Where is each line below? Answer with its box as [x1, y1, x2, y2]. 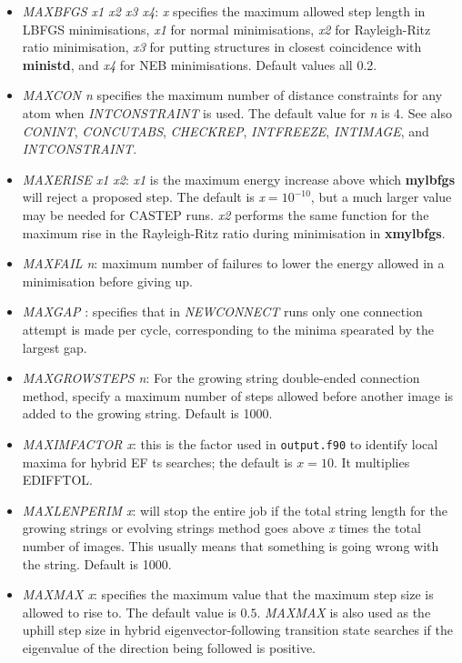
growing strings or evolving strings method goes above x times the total [22, 518, 421, 537]
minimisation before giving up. [22, 271, 194, 290]
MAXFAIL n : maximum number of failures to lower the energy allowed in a [22, 254, 445, 273]
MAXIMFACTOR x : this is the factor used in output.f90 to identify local [22, 434, 438, 453]
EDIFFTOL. [22, 470, 94, 489]
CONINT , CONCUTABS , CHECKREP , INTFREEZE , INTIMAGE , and [22, 121, 429, 140]
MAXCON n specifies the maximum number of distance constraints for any [22, 85, 443, 105]
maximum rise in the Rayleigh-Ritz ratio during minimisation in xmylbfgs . [22, 223, 446, 242]
